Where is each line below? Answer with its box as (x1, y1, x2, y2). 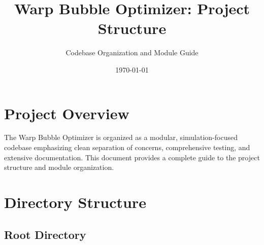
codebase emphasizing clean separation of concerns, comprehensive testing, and (4, 142, 250, 153)
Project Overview (4, 102, 129, 123)
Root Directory (4, 226, 86, 242)
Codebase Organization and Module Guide (65, 47, 199, 58)
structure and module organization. (4, 162, 114, 172)
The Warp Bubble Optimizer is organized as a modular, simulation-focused (4, 132, 238, 143)
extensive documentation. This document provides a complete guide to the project (4, 152, 260, 162)
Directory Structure (4, 192, 146, 212)
